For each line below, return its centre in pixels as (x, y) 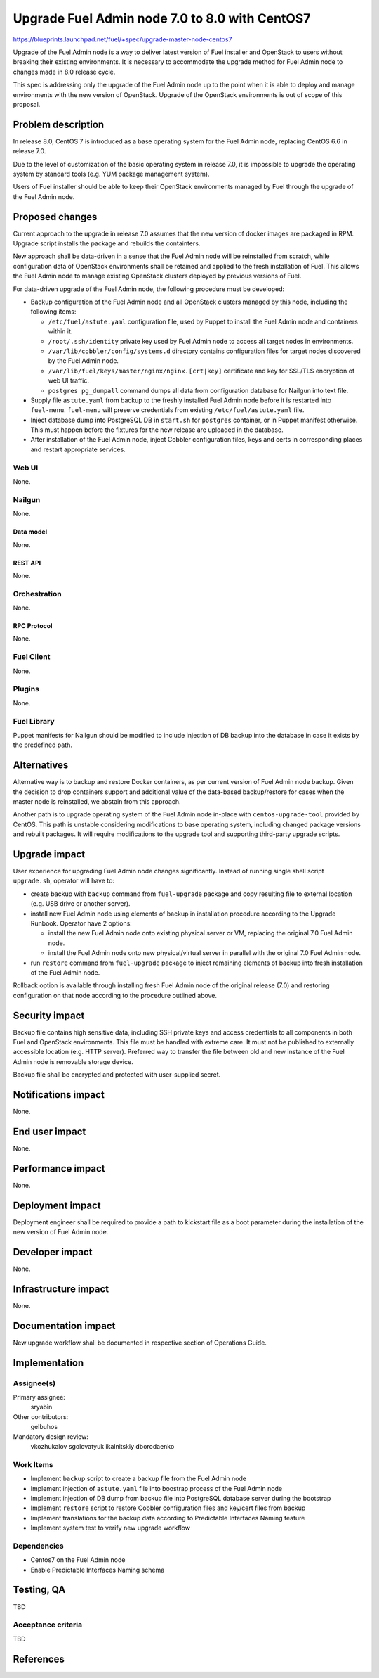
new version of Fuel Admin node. (61, 1232)
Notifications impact (59, 1095)
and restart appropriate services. (78, 449)
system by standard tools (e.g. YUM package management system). (111, 174)
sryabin (41, 1407)
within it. (60, 331)
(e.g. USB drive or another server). (80, 904)
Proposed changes (55, 217)
